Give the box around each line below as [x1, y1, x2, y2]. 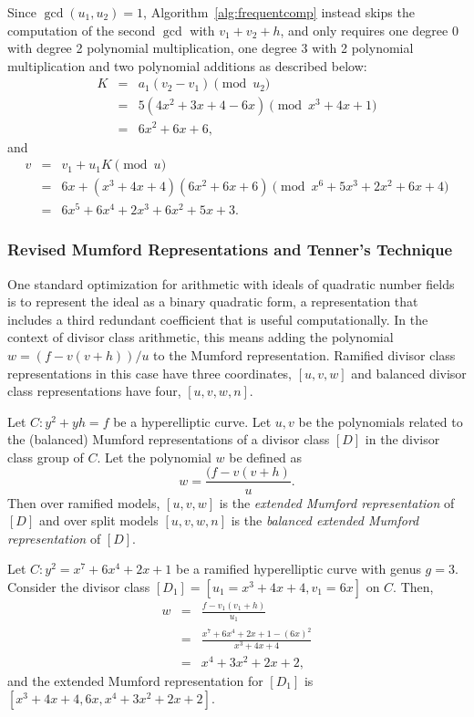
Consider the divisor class [7, 577, 150, 596]
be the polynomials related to [298, 411, 463, 431]
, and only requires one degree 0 [280, 20, 459, 39]
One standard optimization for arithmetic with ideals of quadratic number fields [7, 274, 455, 293]
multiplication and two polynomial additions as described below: [7, 56, 367, 75]
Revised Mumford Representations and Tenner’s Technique [7, 238, 453, 261]
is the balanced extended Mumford [231, 511, 419, 530]
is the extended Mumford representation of [219, 493, 455, 512]
